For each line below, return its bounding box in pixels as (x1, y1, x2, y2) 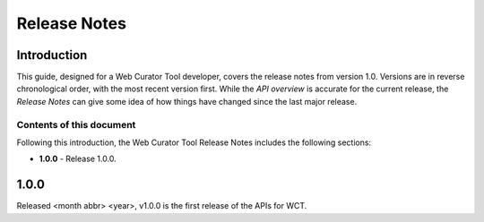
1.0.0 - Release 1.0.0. (39, 153, 117, 165)
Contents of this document (16, 118, 136, 131)
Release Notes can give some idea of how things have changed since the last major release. (16, 96, 358, 107)
